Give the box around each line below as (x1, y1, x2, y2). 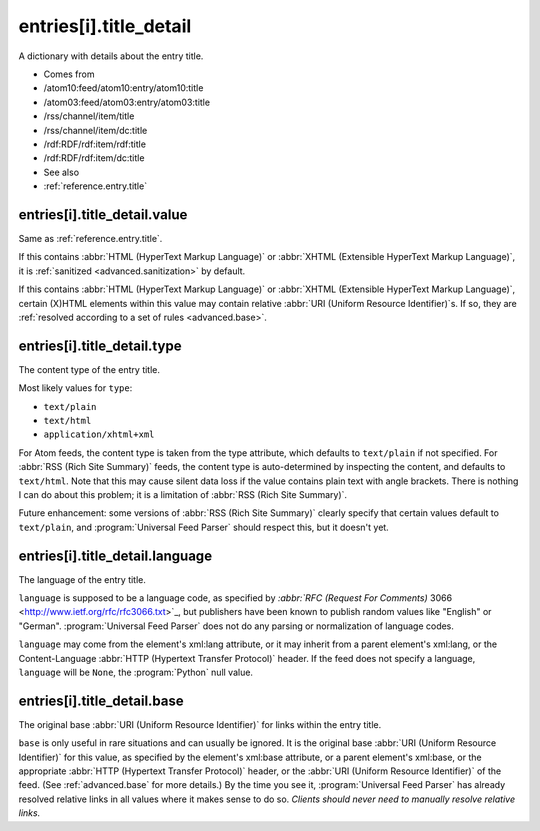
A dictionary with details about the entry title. (18, 50, 204, 62)
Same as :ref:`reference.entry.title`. (18, 232, 163, 244)
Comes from (43, 68, 95, 80)
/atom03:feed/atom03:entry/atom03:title (43, 96, 210, 108)
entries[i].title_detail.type (18, 337, 182, 354)
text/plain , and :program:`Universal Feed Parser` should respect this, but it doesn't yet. (18, 521, 389, 533)
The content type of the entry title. (18, 363, 160, 375)
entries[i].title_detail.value (18, 206, 188, 223)
